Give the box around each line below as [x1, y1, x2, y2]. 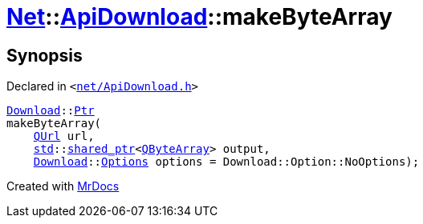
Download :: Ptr [6, 104, 95, 118]
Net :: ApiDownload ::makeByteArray [6, 3, 392, 30]
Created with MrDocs [6, 179, 120, 194]
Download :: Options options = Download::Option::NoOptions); [33, 155, 420, 169]
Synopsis [6, 45, 83, 66]
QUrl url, [33, 130, 95, 143]
